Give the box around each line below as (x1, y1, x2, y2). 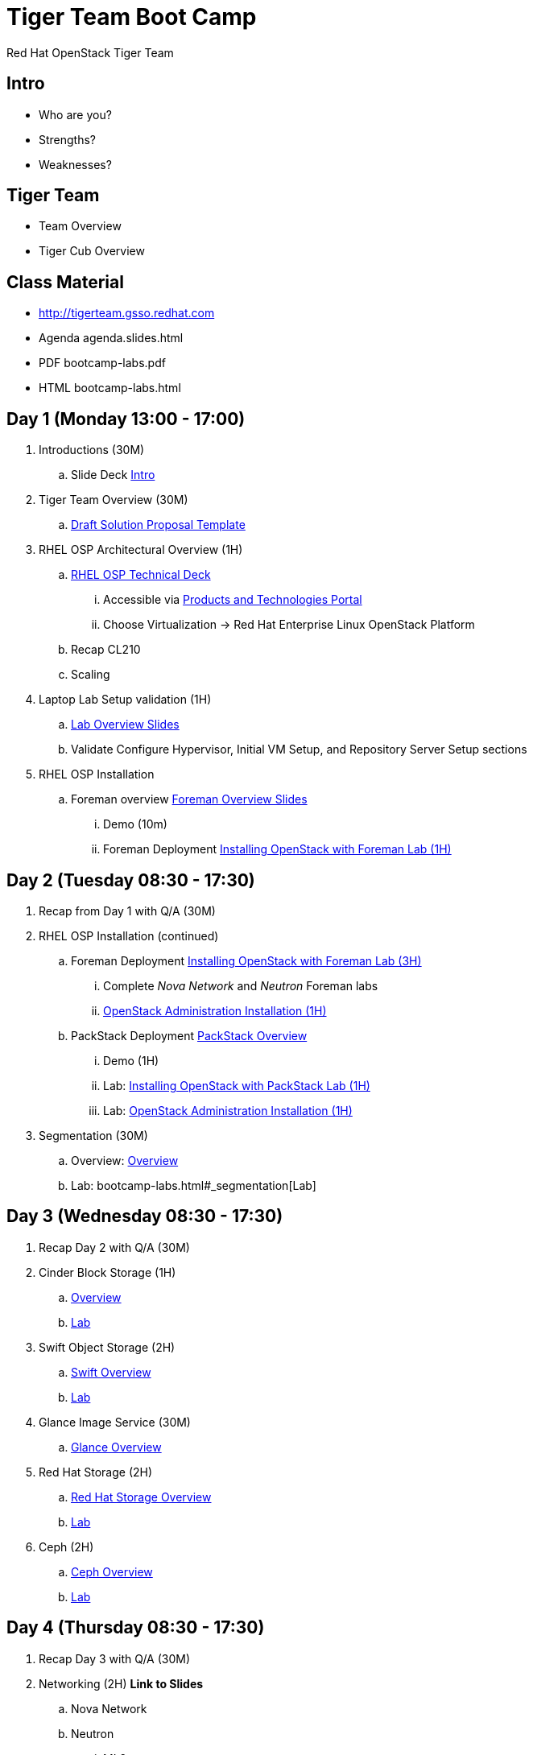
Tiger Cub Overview (39, 244, 145, 258)
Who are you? (39, 107, 112, 122)
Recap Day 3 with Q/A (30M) (39, 1651, 191, 1666)
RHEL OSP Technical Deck (71, 568, 211, 582)
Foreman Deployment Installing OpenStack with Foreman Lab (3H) (71, 953, 422, 968)
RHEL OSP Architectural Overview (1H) (39, 543, 243, 557)
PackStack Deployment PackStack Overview (71, 1028, 308, 1043)
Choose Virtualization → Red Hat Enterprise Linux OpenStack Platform (103, 617, 475, 632)
